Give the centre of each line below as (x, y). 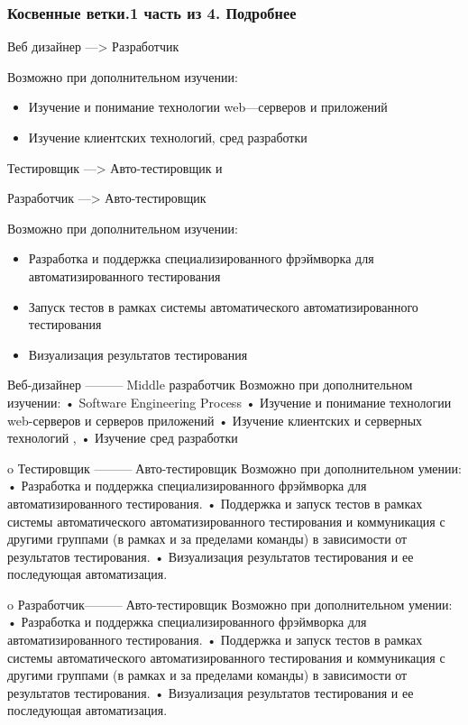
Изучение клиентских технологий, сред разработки (168, 137)
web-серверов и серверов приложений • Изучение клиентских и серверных (215, 420)
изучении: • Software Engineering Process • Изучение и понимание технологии (229, 402)
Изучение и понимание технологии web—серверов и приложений (208, 107)
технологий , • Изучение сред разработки (123, 438)
